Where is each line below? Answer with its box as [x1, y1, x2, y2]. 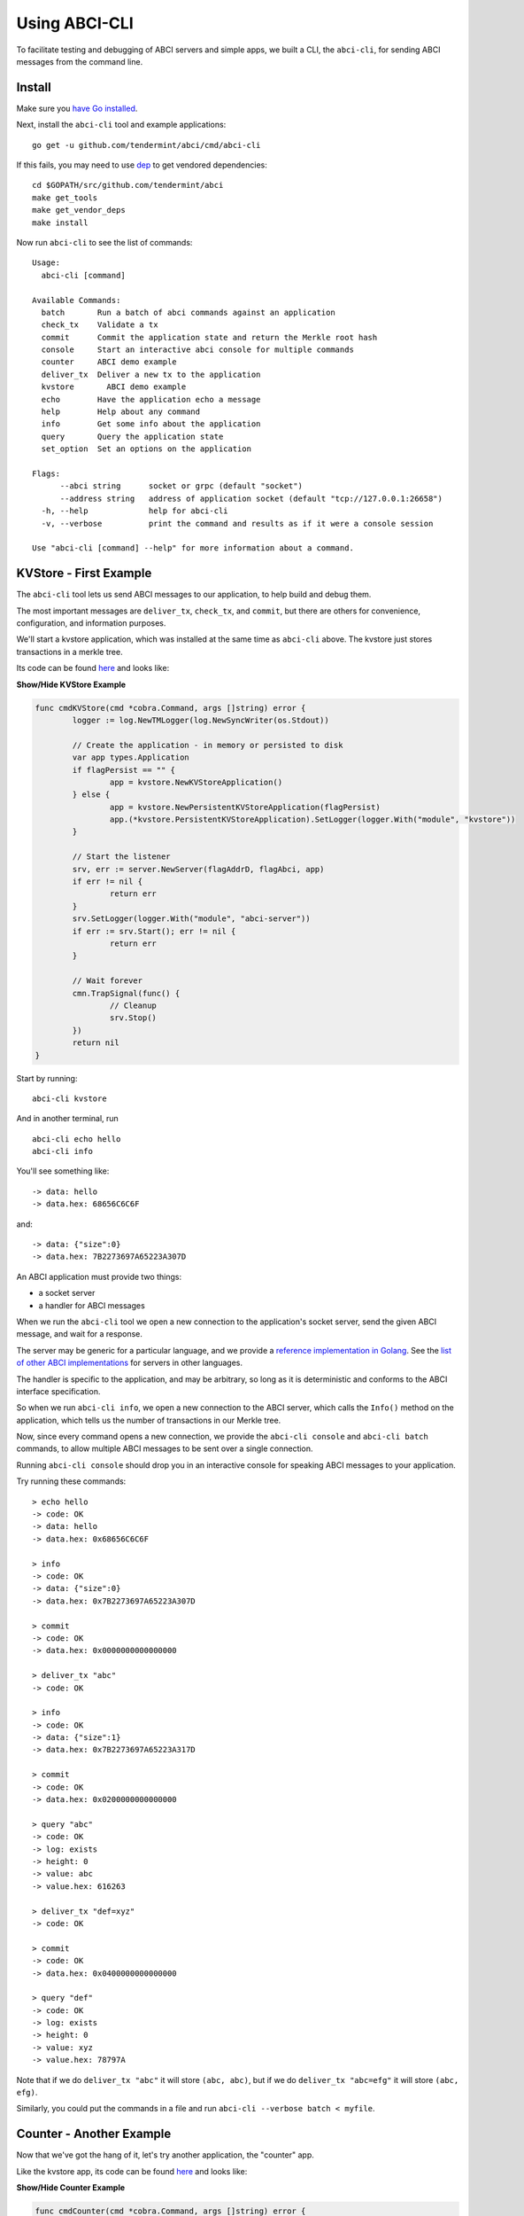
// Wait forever [72, 976, 143, 986]
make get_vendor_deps [32, 205, 126, 215]
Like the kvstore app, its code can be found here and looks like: [16, 2165, 248, 2176]
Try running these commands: [16, 1476, 127, 1486]
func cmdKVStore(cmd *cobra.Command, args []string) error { [35, 703, 306, 713]
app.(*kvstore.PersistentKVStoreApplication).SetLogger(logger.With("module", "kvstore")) [109, 815, 516, 824]
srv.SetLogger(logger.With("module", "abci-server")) [72, 914, 311, 924]
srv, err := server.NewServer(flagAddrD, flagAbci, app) [72, 864, 325, 874]
